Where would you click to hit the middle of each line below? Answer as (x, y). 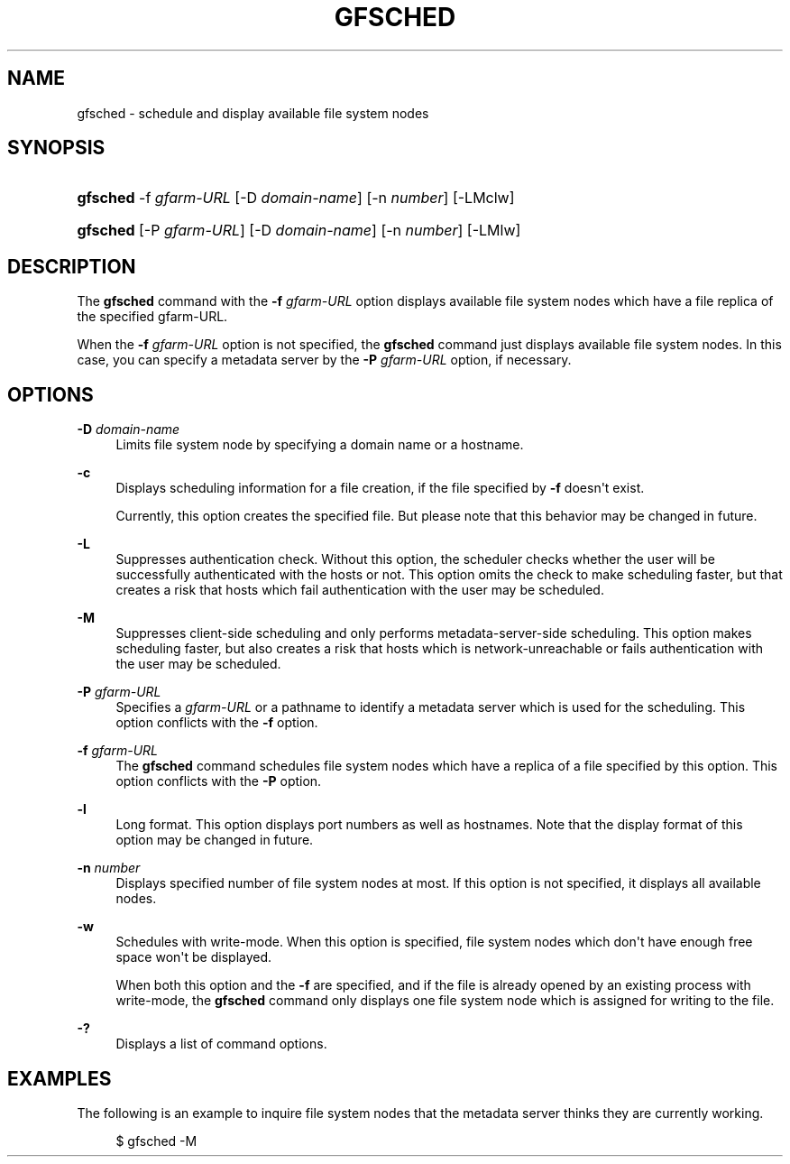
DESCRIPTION (72, 266)
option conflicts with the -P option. (219, 781)
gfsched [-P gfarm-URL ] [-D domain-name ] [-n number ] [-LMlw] (299, 231)
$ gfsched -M (156, 1141)
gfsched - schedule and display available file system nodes (253, 113)
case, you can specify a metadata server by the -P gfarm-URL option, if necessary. (324, 360)
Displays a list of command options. (221, 1044)
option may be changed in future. (215, 840)
